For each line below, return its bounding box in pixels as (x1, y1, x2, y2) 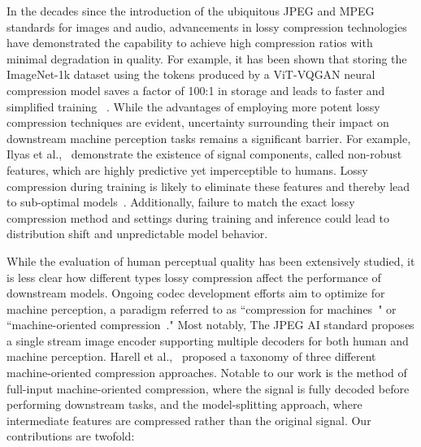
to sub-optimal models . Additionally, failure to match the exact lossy (7, 193, 355, 210)
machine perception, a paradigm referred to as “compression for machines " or (7, 300, 397, 317)
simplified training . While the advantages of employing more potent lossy (7, 98, 380, 115)
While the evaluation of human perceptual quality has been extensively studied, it (7, 252, 415, 269)
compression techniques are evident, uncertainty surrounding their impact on (7, 114, 389, 131)
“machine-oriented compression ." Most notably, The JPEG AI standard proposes (7, 316, 414, 333)
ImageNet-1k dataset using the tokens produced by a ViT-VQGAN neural (7, 66, 375, 83)
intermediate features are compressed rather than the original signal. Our (7, 411, 371, 428)
